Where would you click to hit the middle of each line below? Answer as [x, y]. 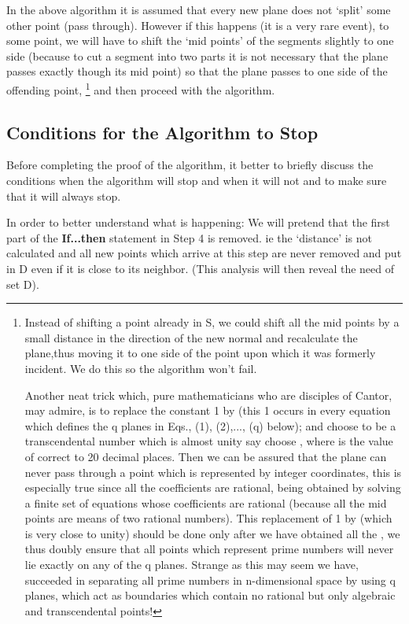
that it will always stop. [64, 196]
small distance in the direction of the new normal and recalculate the [191, 337]
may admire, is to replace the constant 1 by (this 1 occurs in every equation [208, 410]
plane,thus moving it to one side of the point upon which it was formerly [200, 353]
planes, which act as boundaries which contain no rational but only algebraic [210, 595]
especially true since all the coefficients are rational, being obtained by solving [213, 487]
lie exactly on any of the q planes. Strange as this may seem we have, [192, 565]
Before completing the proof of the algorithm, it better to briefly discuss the [190, 165]
